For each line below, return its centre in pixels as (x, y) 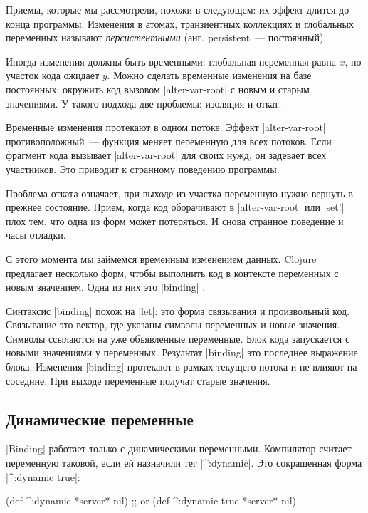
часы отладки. (36, 235)
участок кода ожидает (53, 75)
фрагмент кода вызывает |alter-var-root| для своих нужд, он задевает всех (166, 155)
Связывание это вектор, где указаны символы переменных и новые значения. (173, 325)
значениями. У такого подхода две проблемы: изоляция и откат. (144, 103)
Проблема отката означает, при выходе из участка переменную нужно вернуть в (179, 193)
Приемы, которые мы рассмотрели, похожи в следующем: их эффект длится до (178, 9)
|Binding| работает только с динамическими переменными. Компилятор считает (179, 449)
